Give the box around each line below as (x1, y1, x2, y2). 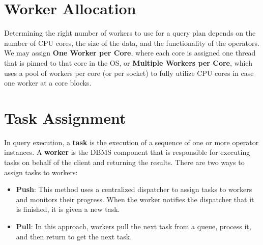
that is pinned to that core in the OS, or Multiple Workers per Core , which (4, 57, 252, 68)
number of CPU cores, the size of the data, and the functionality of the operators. (4, 37, 259, 48)
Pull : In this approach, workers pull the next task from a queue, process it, (16, 221, 251, 231)
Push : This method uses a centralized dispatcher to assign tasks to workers (16, 184, 252, 195)
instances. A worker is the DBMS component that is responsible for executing (4, 147, 250, 157)
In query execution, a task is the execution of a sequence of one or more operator (4, 137, 259, 147)
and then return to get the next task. (16, 231, 132, 241)
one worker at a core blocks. (4, 77, 92, 88)
